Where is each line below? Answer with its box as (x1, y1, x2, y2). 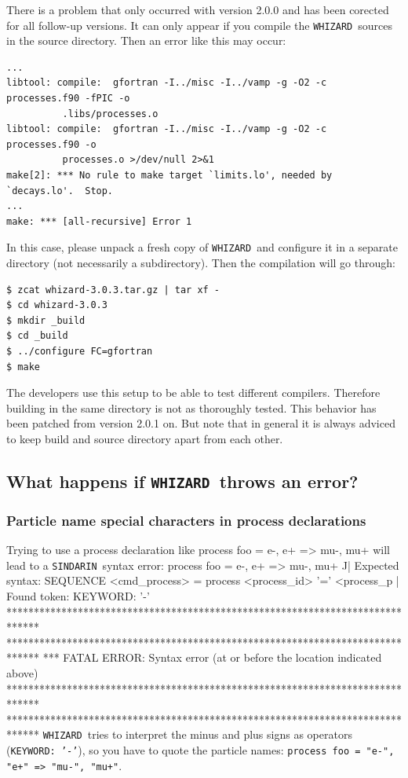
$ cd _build (6, 330, 68, 342)
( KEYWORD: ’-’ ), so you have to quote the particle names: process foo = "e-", (6, 741, 395, 758)
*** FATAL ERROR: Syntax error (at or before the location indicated (42, 649, 382, 666)
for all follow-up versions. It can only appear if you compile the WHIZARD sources (6, 17, 392, 33)
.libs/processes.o (62, 108, 158, 119)
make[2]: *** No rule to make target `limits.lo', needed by (6, 170, 333, 181)
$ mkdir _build (6, 314, 86, 326)
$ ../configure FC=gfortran (6, 346, 153, 357)
